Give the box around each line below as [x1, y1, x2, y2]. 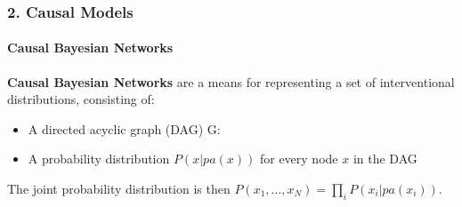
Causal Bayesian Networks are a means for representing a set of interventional [7, 72, 455, 91]
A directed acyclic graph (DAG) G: [28, 119, 221, 138]
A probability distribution [28, 149, 170, 168]
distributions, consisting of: [7, 90, 155, 108]
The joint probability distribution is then [7, 179, 231, 198]
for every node [259, 149, 338, 168]
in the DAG [353, 149, 417, 168]
